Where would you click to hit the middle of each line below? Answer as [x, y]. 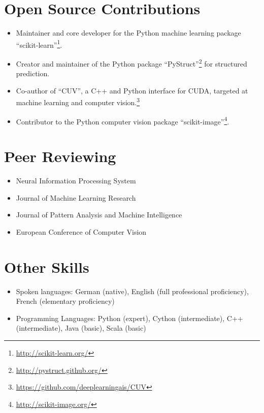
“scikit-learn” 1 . [39, 44]
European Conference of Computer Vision [81, 231]
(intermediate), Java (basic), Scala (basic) [81, 328]
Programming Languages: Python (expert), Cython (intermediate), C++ [129, 318]
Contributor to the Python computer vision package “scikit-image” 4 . [123, 120]
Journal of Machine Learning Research [76, 197]
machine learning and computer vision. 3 [78, 102]
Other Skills [47, 266]
